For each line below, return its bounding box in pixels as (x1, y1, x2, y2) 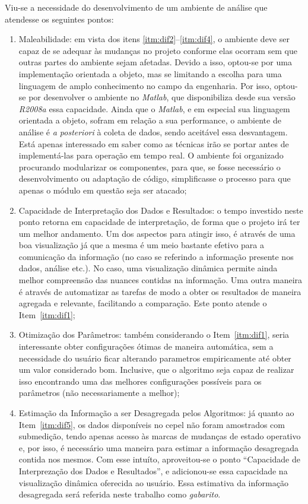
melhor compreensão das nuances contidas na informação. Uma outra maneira (18, 274, 303, 286)
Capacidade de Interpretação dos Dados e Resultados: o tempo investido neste (18, 204, 303, 216)
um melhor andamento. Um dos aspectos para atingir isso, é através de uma (18, 227, 296, 239)
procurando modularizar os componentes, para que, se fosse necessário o (18, 160, 281, 173)
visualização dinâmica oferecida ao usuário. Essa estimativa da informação (18, 476, 288, 489)
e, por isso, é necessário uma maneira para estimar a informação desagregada (18, 441, 299, 454)
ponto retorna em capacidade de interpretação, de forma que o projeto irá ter (18, 215, 300, 228)
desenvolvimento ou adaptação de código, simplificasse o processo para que (18, 172, 291, 185)
